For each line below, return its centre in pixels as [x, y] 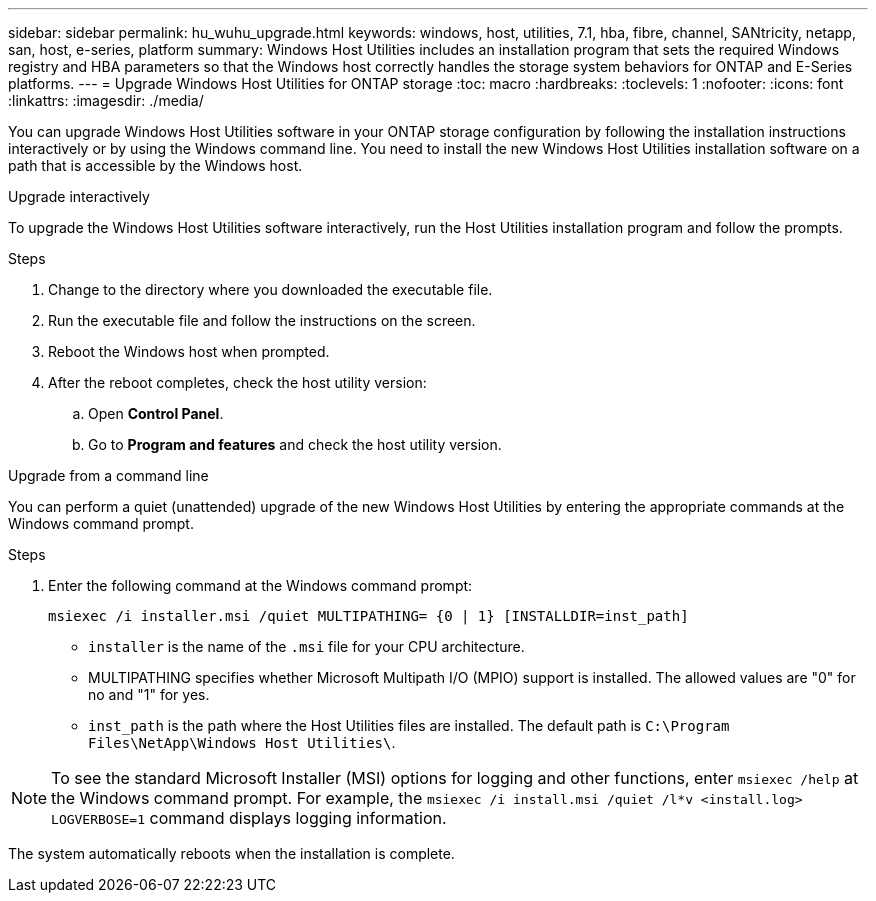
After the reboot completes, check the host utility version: [237, 382]
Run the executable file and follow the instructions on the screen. [262, 320]
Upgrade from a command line [108, 475]
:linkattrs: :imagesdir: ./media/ [106, 100]
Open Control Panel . [156, 413]
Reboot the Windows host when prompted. [189, 351]
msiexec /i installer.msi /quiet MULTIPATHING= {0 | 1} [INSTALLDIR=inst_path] [368, 616]
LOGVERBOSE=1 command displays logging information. [249, 818]
